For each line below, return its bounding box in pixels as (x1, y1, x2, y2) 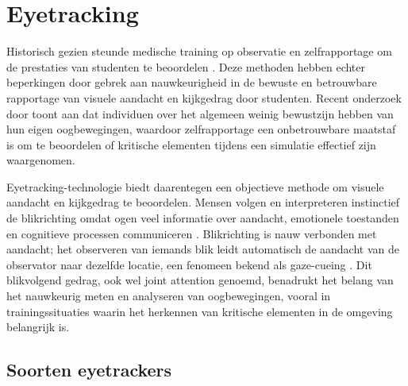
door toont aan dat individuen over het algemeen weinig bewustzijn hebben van (6, 105, 394, 122)
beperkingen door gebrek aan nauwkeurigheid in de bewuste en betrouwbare (6, 74, 377, 91)
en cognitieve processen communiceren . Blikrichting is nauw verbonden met (6, 225, 377, 241)
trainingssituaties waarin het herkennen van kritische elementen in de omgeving (6, 303, 393, 319)
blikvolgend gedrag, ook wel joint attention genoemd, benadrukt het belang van (6, 272, 394, 288)
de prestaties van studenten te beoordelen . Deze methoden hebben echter (6, 58, 366, 75)
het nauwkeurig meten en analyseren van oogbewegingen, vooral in (6, 288, 331, 304)
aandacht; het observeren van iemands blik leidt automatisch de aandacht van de (6, 241, 399, 257)
